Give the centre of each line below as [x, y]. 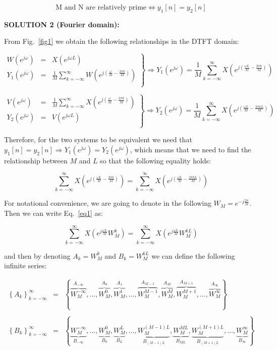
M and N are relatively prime [101, 8]
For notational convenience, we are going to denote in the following [108, 203]
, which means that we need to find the [190, 149]
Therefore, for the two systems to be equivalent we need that [98, 139]
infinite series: [25, 266]
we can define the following [193, 255]
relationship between [36, 160]
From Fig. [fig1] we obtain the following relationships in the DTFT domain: [122, 41]
